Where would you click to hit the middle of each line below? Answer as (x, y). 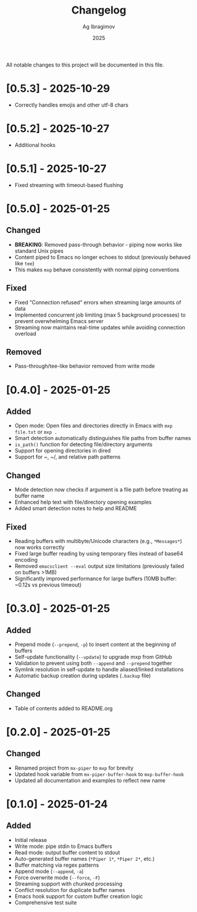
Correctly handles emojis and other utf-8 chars (71, 105)
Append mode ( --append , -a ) (49, 871)
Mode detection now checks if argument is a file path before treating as (101, 490)
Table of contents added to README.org (64, 708)
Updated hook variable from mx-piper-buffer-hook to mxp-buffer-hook (99, 774)
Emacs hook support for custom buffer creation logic (79, 896)
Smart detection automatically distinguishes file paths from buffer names (103, 438)
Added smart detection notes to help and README (76, 508)
